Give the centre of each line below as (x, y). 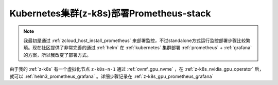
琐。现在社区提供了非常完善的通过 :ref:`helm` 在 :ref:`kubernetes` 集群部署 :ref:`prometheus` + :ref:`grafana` (138, 48)
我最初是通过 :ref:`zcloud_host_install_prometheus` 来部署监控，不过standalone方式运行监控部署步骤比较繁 (137, 40)
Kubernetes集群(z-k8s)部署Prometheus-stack (110, 13)
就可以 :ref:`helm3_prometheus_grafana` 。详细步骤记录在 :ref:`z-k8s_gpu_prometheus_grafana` (111, 76)
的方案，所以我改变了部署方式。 (57, 55)
